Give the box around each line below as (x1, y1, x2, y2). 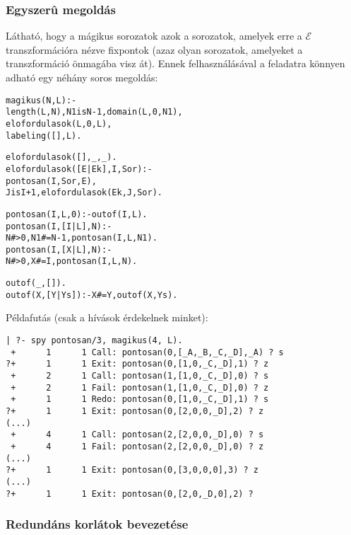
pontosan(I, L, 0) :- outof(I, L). (6, 209, 148, 219)
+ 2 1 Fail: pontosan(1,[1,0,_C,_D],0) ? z (11, 382, 269, 393)
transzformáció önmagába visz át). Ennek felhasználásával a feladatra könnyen (6, 56, 345, 71)
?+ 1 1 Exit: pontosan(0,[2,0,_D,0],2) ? (6, 488, 254, 499)
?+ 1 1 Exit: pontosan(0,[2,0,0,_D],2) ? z (6, 405, 264, 416)
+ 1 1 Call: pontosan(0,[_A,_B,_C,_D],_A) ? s (11, 347, 284, 357)
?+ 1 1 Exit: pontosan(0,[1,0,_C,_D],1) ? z (6, 359, 269, 369)
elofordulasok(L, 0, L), (6, 118, 112, 129)
